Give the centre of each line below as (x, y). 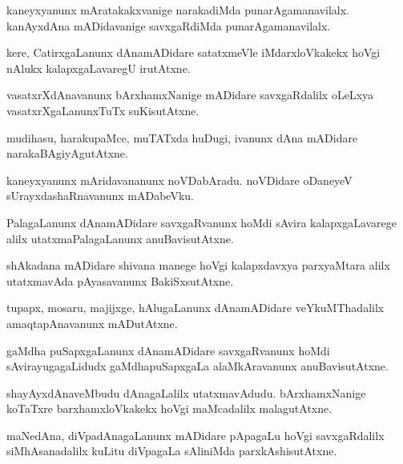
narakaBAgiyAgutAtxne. (67, 153)
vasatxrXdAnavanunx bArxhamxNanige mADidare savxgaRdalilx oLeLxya (190, 95)
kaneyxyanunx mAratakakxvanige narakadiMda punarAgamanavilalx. (178, 10)
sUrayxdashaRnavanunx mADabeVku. (100, 196)
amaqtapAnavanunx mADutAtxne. (92, 323)
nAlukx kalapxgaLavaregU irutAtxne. (99, 68)
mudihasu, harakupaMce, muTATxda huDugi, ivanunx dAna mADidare (182, 137)
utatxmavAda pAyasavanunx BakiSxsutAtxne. (120, 280)
